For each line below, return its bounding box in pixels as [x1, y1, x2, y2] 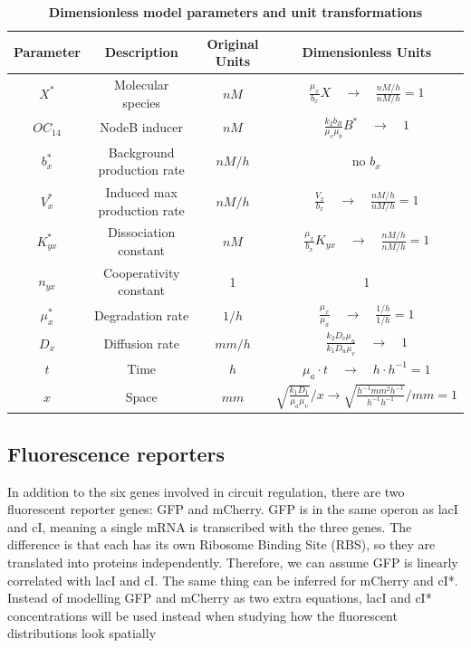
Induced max [105, 182, 178, 201]
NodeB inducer [100, 118, 183, 137]
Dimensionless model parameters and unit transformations [48, 3, 423, 21]
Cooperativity [102, 262, 180, 281]
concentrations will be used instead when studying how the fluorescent [7, 605, 398, 624]
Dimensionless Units [302, 43, 432, 62]
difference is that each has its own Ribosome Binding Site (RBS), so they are [7, 535, 436, 554]
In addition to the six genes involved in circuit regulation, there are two [7, 481, 405, 500]
